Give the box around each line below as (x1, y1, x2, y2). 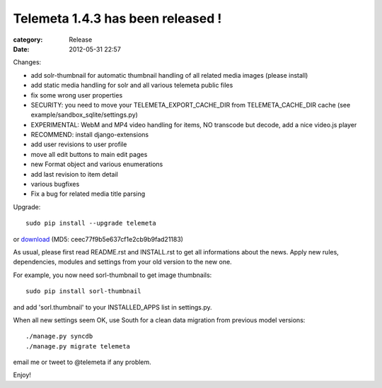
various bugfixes (30, 180, 80, 189)
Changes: (13, 58, 42, 66)
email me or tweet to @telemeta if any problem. (13, 358, 151, 367)
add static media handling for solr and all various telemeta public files (30, 81, 233, 90)
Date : (13, 45, 30, 53)
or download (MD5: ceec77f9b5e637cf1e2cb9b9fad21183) (13, 235, 184, 243)
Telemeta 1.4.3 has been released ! (13, 11, 222, 26)
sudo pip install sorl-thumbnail (25, 287, 141, 295)
